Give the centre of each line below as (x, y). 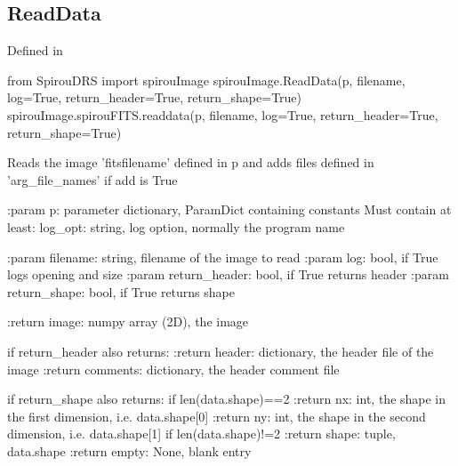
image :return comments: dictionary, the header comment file (173, 369)
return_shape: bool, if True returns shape (121, 291)
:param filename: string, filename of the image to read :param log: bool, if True (223, 257)
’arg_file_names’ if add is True (92, 179)
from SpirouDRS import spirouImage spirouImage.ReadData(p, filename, (206, 80)
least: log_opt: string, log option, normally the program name (176, 226)
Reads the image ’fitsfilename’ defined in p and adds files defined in (191, 162)
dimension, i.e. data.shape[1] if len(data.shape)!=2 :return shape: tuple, (201, 434)
